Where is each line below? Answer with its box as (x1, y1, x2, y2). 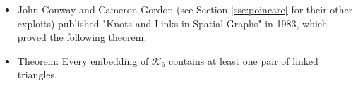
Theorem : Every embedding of (17, 53, 149, 68)
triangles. (17, 67, 57, 82)
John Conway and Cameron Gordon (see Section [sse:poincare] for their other (17, 2, 353, 16)
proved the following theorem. (17, 30, 147, 44)
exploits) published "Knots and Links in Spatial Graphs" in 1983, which (17, 16, 328, 30)
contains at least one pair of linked (169, 53, 318, 68)
